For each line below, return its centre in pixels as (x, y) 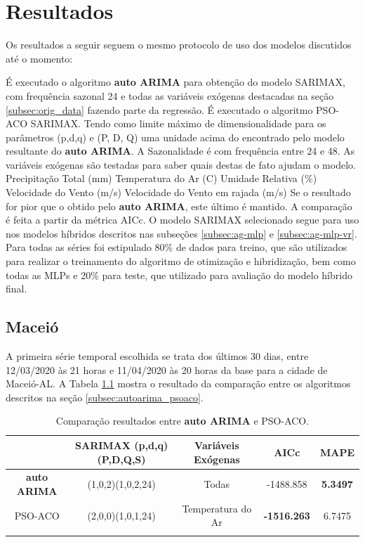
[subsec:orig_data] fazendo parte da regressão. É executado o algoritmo (159, 109)
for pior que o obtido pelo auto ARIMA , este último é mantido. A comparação (179, 206)
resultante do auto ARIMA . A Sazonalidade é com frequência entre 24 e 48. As (180, 151)
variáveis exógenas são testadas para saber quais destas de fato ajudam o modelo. (181, 164)
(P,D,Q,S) (121, 459)
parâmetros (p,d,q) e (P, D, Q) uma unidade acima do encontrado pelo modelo (175, 137)
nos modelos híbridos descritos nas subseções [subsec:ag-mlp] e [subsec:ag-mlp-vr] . (181, 233)
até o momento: (39, 58)
